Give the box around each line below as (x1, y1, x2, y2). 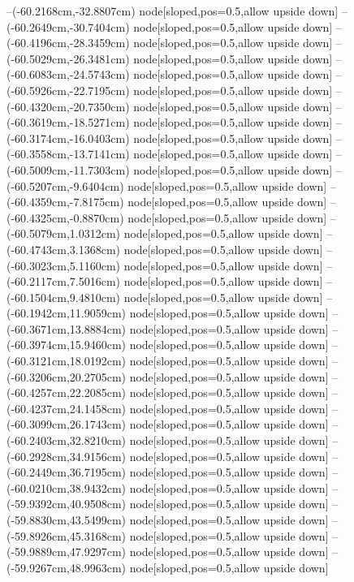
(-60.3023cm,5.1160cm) (6, 257, 120, 274)
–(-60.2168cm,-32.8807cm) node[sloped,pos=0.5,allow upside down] (6, 2, 339, 19)
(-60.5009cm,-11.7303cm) (6, 161, 130, 178)
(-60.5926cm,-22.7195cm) (6, 81, 130, 98)
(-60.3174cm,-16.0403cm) (6, 129, 130, 146)
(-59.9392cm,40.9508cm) (6, 495, 126, 512)
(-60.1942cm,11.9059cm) (6, 304, 126, 321)
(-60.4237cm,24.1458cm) (6, 399, 126, 416)
